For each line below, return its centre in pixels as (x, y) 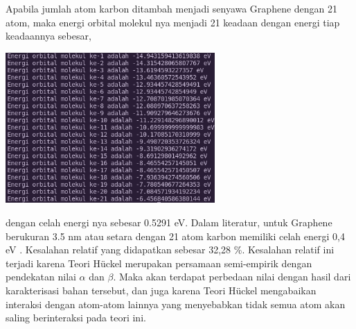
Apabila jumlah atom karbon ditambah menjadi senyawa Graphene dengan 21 (172, 8)
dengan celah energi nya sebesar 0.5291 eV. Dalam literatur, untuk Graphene (169, 222)
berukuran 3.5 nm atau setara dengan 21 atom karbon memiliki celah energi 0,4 (175, 236)
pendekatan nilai (41, 277)
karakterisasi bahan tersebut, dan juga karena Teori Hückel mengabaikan (161, 290)
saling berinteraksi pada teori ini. (76, 318)
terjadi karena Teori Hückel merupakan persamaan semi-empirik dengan (159, 263)
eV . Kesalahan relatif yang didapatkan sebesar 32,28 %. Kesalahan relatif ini (170, 250)
